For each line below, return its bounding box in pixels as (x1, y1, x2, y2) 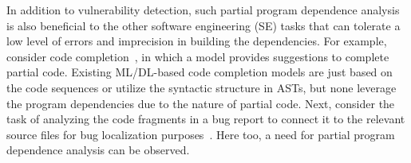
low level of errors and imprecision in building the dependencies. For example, (6, 33, 387, 49)
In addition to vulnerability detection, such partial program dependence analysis (6, 2, 400, 17)
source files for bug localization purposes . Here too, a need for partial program (6, 126, 395, 142)
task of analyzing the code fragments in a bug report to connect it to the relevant (6, 111, 405, 127)
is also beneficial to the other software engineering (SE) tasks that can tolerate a (6, 17, 401, 33)
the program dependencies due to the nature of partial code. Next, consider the (6, 95, 395, 111)
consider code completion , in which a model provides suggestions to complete (6, 48, 389, 64)
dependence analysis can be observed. (6, 142, 190, 158)
